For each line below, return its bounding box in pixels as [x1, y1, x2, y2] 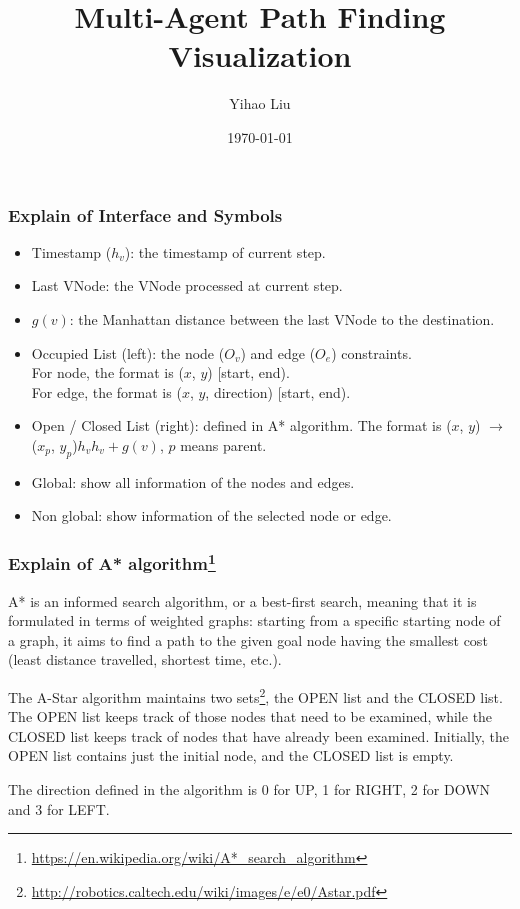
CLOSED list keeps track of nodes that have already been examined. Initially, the [8, 725, 510, 746]
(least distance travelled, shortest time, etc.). [8, 649, 282, 670]
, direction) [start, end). [205, 381, 351, 402]
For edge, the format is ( [31, 381, 182, 402]
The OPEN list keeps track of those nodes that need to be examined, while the [8, 706, 493, 727]
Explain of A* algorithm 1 [8, 548, 216, 576]
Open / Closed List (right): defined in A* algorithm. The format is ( [31, 415, 452, 436]
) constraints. [331, 342, 412, 363]
